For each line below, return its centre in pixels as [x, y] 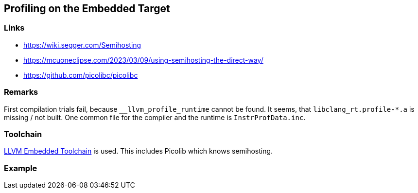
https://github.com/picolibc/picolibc [81, 75]
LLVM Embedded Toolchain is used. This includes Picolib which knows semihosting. [139, 151]
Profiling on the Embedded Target [87, 9]
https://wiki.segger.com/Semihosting [82, 45]
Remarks [21, 92]
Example [21, 168]
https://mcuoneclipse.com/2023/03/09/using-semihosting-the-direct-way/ [143, 60]
